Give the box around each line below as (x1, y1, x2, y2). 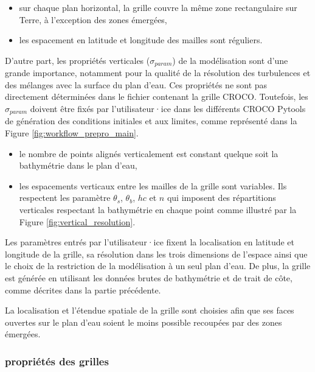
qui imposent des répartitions (167, 191, 276, 204)
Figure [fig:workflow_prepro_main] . (5, 127, 139, 139)
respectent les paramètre (19, 191, 111, 204)
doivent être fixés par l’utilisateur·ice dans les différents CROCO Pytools (30, 102, 306, 115)
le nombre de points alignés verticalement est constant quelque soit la (19, 147, 279, 160)
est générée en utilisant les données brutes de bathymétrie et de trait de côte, (5, 272, 292, 284)
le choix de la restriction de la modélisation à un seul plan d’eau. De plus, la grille (5, 259, 311, 272)
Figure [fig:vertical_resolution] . (19, 215, 136, 228)
